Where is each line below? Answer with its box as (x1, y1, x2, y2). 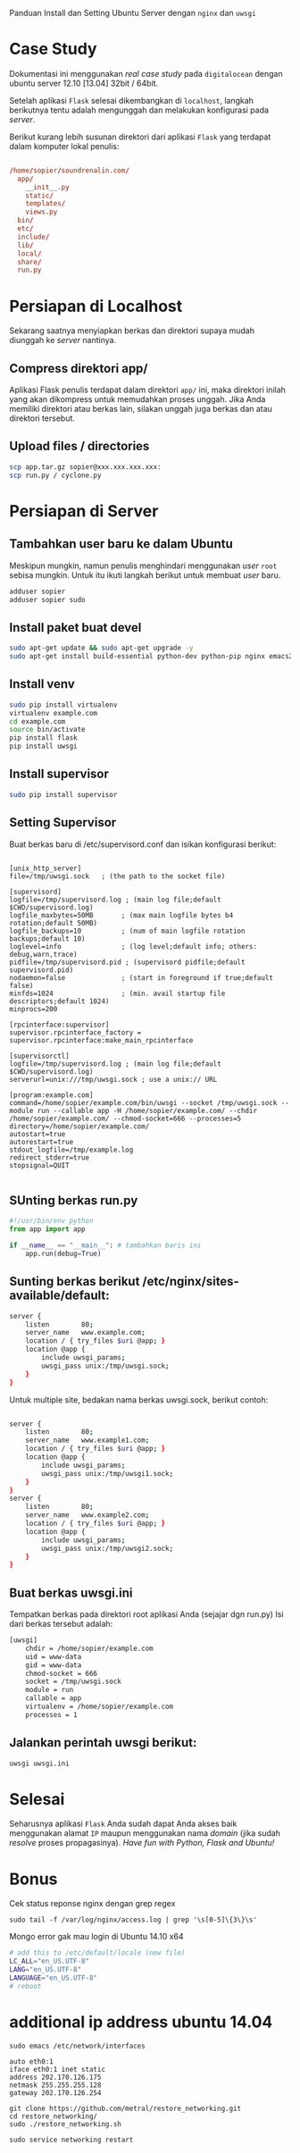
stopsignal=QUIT (9, 1160, 70, 1169)
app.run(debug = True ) (25, 1249, 102, 1258)
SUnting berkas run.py (9, 1193, 138, 1208)
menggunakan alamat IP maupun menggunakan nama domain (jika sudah (9, 1828, 281, 1839)
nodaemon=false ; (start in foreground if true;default (9, 973, 274, 982)
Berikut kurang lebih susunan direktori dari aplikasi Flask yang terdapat (9, 131, 271, 142)
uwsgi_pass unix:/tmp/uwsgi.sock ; (41, 1361, 170, 1370)
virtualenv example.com (9, 708, 98, 717)
